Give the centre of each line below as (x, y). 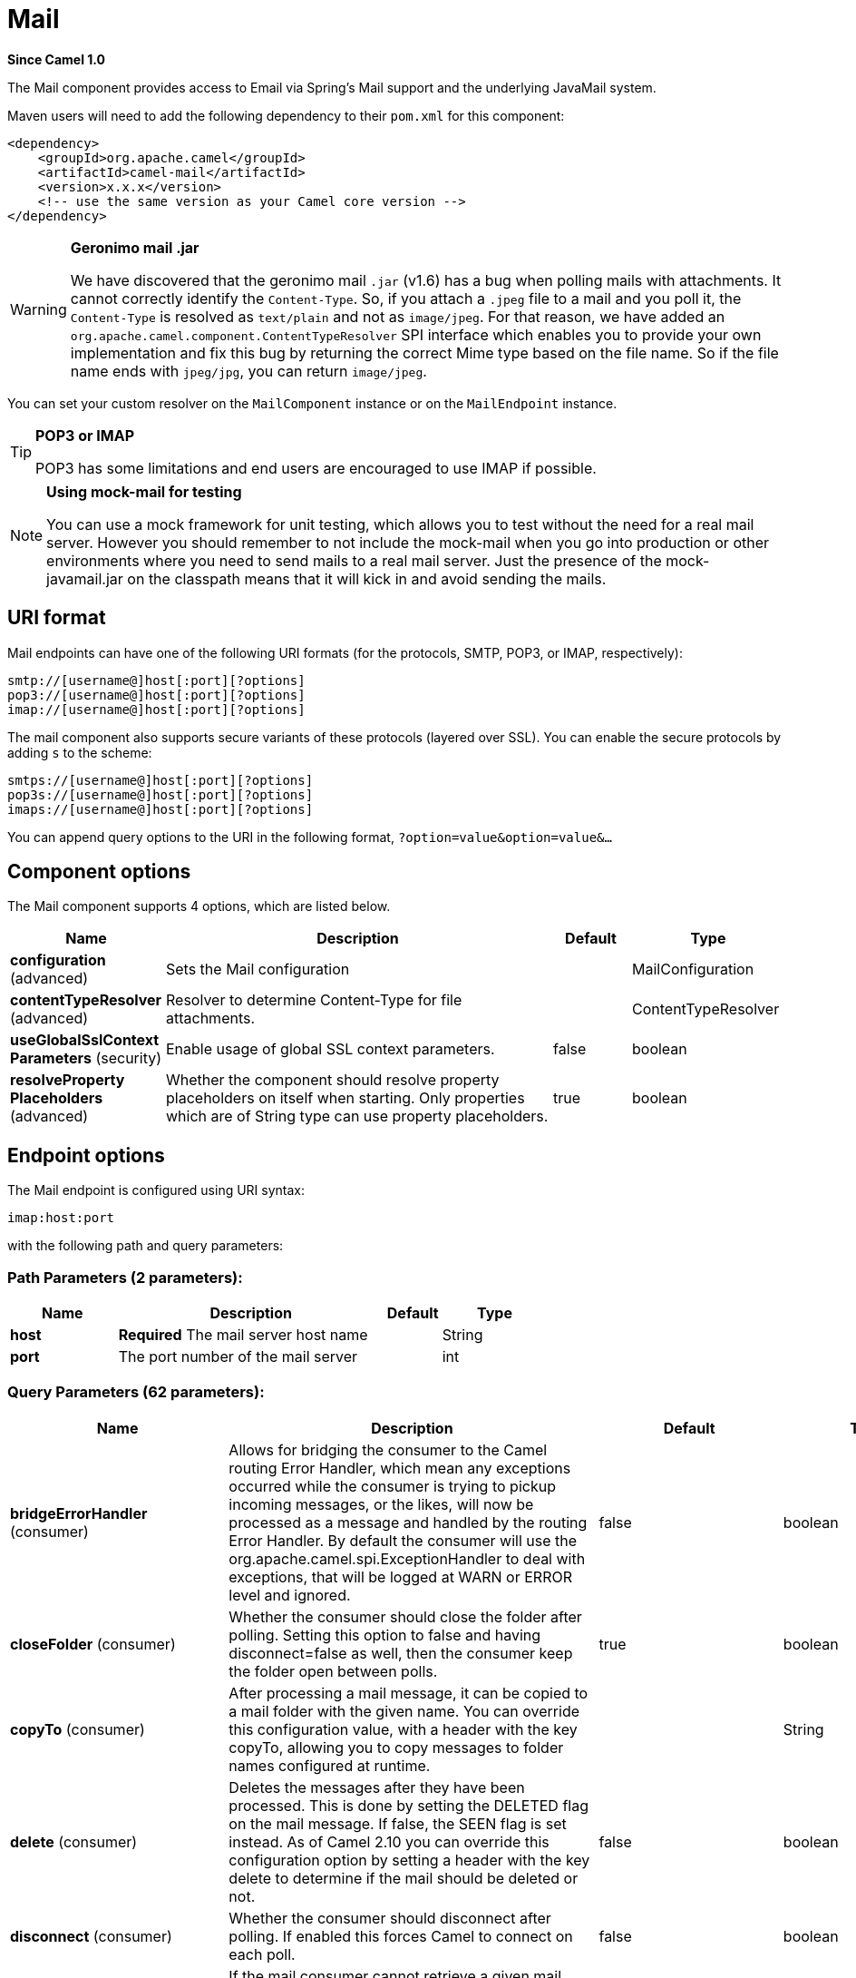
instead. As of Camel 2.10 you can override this (389, 1841)
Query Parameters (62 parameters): (136, 1392)
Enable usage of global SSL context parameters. (331, 1049)
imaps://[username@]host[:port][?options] (160, 809)
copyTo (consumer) (78, 1729)
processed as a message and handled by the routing (408, 1522)
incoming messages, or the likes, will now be (381, 1504)
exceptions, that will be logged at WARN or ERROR (400, 1577)
